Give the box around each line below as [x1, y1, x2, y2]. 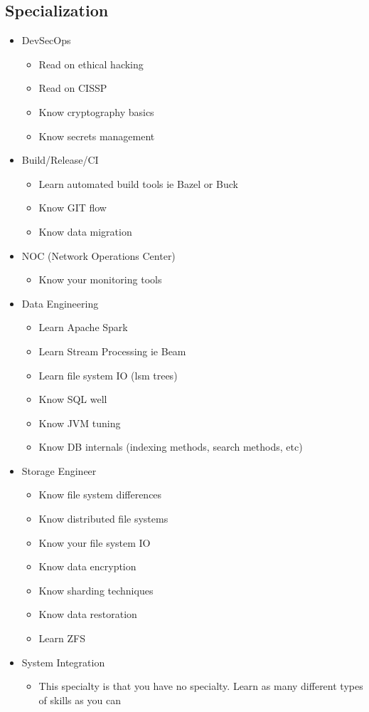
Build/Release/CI [21, 152, 99, 167]
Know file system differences [38, 487, 162, 502]
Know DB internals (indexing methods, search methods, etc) [38, 439, 303, 454]
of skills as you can [38, 692, 121, 707]
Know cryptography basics [38, 104, 154, 119]
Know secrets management [38, 128, 155, 143]
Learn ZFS [38, 631, 85, 646]
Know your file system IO [38, 535, 151, 550]
